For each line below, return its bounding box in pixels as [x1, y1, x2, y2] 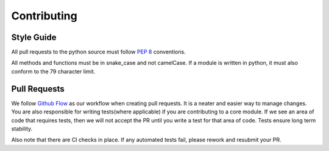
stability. [11, 125, 33, 132]
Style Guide [11, 32, 57, 42]
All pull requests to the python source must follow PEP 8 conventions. [11, 49, 186, 56]
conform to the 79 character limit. [11, 67, 96, 75]
